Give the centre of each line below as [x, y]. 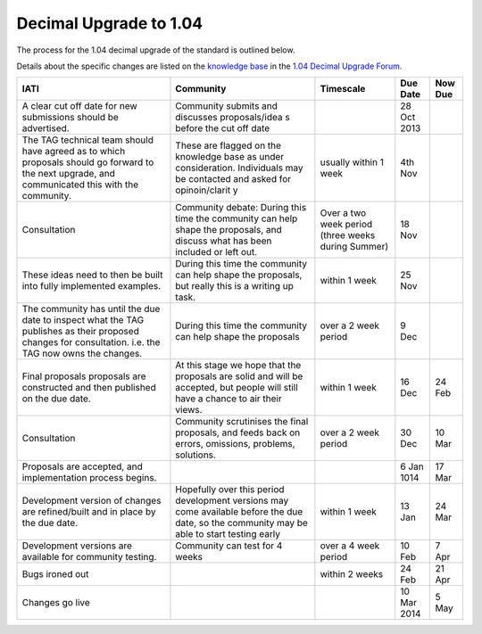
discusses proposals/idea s [233, 118]
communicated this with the [80, 185]
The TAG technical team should [87, 140]
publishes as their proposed [81, 332]
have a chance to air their [229, 399]
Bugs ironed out [55, 574]
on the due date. [56, 399]
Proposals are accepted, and [82, 466]
